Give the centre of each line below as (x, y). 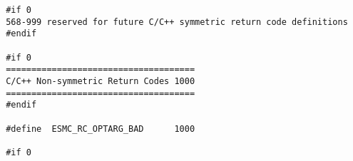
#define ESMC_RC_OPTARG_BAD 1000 (101, 129)
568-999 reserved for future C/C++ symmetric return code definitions (177, 22)
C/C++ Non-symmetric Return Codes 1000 (101, 81)
